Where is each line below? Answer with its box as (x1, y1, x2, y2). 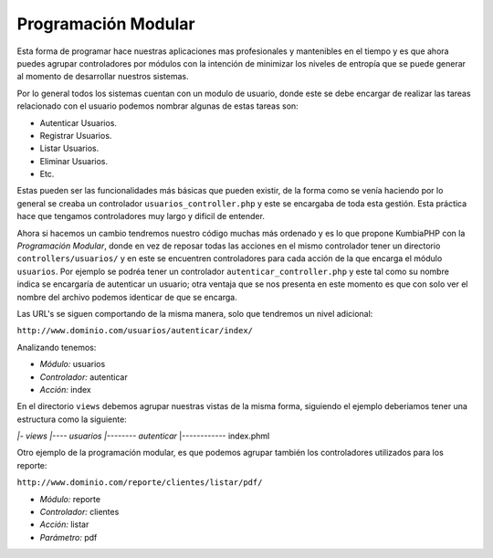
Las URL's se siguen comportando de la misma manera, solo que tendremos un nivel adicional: (16, 308, 373, 319)
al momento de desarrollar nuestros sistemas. (16, 71, 189, 82)
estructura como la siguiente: (16, 414, 127, 425)
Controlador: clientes (39, 507, 120, 518)
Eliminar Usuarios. (39, 155, 109, 166)
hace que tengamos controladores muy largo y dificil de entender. (16, 211, 265, 222)
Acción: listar (39, 519, 89, 530)
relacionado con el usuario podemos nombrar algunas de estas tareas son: (16, 100, 299, 111)
